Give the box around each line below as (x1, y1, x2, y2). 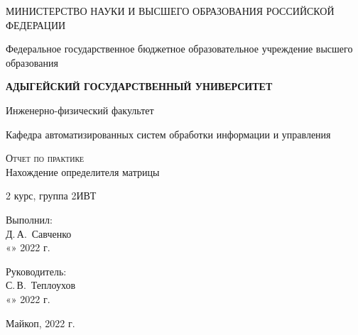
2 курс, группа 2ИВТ (6, 188, 97, 203)
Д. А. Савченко (6, 226, 72, 241)
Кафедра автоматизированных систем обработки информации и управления (6, 126, 331, 141)
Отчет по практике (6, 150, 85, 165)
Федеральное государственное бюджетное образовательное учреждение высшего (6, 41, 353, 56)
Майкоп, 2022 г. (6, 315, 75, 330)
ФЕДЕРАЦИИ (6, 17, 66, 32)
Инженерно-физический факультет (6, 102, 154, 117)
